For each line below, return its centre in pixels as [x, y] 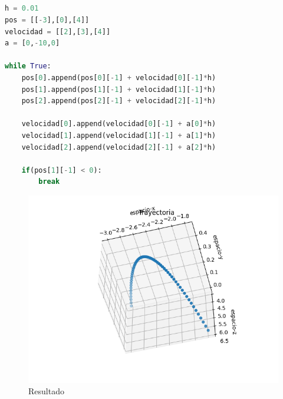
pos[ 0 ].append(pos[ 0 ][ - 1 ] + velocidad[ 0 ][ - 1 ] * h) [119, 78]
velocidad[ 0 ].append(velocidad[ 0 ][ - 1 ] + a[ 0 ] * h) [119, 124]
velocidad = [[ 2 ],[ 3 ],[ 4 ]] [58, 32]
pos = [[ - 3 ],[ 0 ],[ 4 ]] [47, 20]
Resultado [46, 391]
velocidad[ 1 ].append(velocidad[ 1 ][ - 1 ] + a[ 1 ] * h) [119, 135]
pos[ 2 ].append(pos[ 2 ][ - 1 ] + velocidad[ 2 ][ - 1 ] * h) [119, 101]
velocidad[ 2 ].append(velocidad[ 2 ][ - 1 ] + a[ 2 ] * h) [119, 147]
